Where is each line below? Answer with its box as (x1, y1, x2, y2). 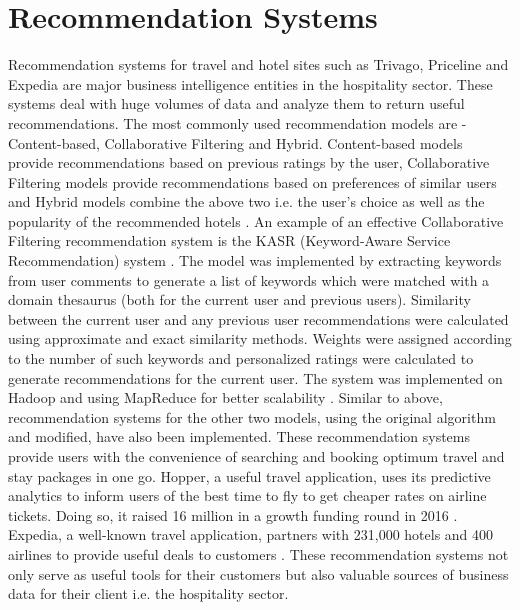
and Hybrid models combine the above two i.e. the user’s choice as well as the (8, 191, 485, 212)
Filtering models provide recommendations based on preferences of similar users (8, 171, 497, 192)
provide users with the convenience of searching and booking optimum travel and (8, 446, 505, 466)
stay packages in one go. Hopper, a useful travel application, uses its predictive (8, 465, 491, 486)
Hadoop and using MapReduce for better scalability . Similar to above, (8, 387, 443, 408)
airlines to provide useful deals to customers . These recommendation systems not (8, 543, 509, 564)
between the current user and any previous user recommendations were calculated (8, 308, 509, 329)
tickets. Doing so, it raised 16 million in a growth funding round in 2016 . (8, 504, 458, 525)
